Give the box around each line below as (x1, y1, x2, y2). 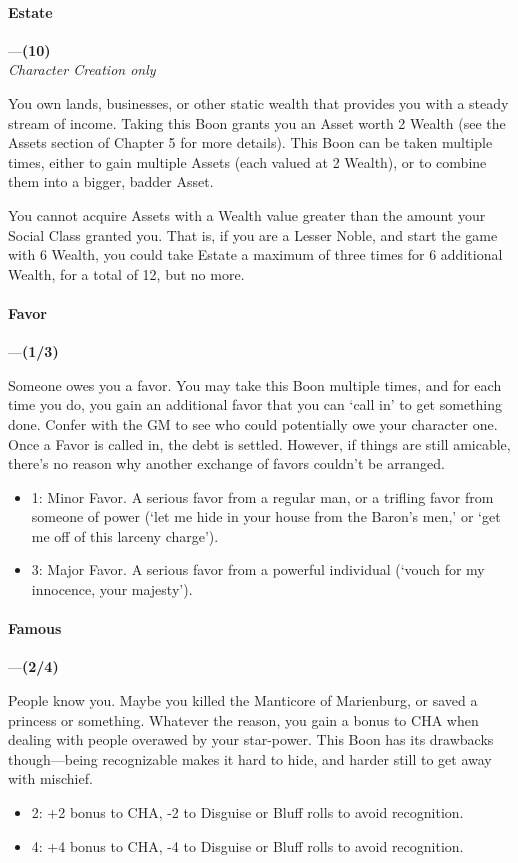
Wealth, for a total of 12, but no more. (8, 263, 245, 284)
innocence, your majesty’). (31, 579, 193, 600)
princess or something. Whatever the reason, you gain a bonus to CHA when (8, 709, 479, 730)
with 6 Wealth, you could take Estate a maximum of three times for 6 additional (8, 244, 503, 265)
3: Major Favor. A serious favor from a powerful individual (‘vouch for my (31, 559, 485, 580)
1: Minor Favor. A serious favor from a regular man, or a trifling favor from (31, 486, 494, 507)
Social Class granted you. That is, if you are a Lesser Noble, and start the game (8, 224, 498, 245)
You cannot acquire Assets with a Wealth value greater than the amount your (8, 204, 486, 225)
